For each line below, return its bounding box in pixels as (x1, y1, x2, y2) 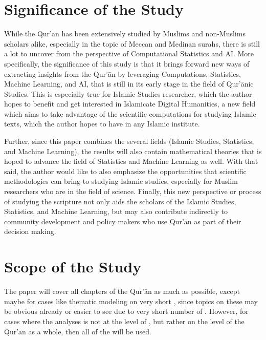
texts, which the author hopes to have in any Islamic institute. (4, 118, 200, 129)
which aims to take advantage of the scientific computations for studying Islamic (4, 108, 256, 119)
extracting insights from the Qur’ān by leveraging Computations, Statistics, (4, 68, 241, 79)
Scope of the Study (4, 256, 142, 277)
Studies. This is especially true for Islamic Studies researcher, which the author (4, 88, 252, 99)
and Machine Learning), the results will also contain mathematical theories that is (4, 145, 262, 156)
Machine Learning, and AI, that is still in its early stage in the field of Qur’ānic (4, 78, 254, 89)
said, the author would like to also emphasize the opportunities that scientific (4, 165, 247, 176)
